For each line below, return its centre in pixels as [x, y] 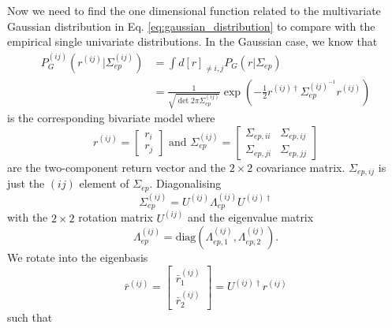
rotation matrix [116, 217]
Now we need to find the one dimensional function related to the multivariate [194, 10]
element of [104, 183]
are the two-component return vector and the [117, 167]
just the [26, 183]
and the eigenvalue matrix [251, 217]
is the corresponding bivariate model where [111, 118]
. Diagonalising [185, 183]
